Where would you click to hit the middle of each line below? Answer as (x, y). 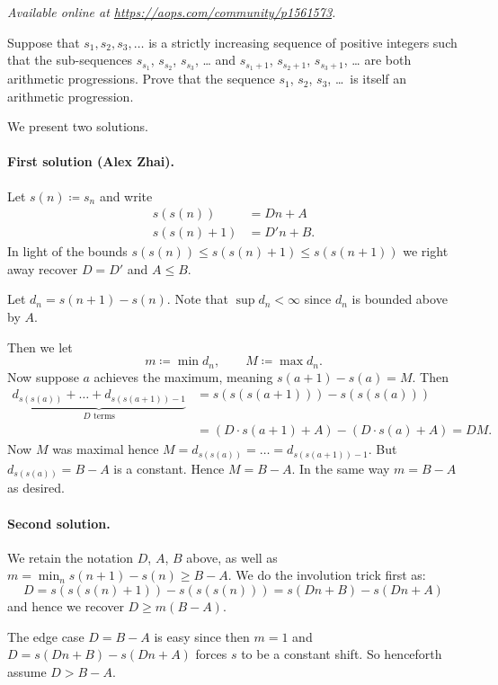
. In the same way (341, 468)
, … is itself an (367, 79)
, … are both (378, 60)
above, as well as (232, 557)
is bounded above (400, 299)
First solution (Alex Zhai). (91, 161)
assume (27, 671)
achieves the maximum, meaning (183, 376)
